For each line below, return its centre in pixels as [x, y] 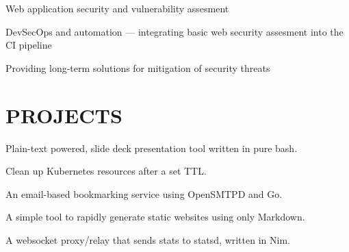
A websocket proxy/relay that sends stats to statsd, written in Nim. [148, 239]
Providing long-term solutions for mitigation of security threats [138, 67]
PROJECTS [64, 115]
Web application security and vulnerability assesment [117, 8]
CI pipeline [29, 45]
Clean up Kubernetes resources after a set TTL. [106, 171]
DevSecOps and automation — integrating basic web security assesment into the [174, 31]
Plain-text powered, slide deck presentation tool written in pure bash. [152, 148]
